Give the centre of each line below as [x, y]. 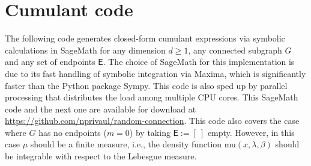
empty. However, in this [251, 132]
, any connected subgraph [235, 50]
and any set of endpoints [50, 62]
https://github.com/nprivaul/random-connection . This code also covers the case [152, 121]
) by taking [150, 132]
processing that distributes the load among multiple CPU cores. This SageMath [152, 97]
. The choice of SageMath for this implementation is [199, 62]
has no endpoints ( [73, 132]
